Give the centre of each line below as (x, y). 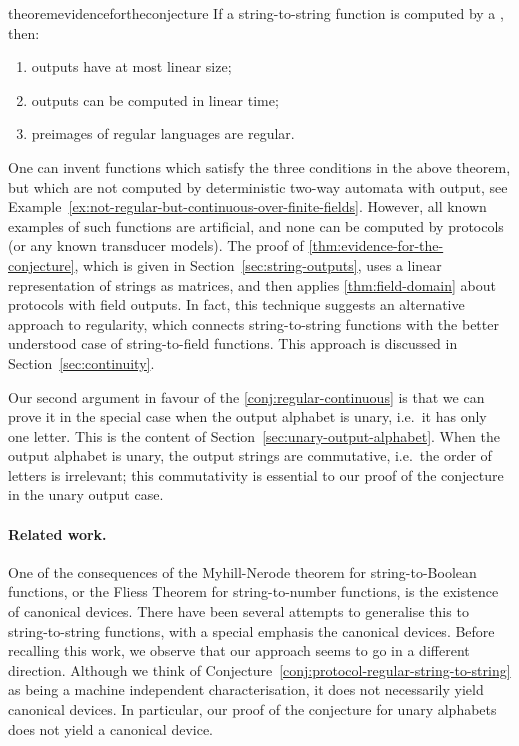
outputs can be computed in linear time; (155, 99)
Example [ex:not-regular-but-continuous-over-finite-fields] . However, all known (247, 206)
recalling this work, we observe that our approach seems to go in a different (239, 650)
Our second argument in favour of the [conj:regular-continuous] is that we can (246, 396)
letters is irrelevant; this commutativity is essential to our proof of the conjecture (256, 474)
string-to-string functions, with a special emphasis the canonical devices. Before (251, 630)
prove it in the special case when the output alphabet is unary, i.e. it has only (247, 416)
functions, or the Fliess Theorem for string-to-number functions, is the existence (253, 591)
